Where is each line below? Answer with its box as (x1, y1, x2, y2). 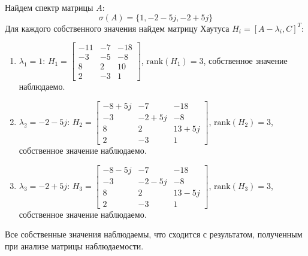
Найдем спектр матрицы (5, 1, 93, 13)
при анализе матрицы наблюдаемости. (5, 239, 144, 252)
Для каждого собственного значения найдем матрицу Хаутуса (5, 22, 230, 34)
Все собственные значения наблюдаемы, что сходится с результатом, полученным (5, 228, 303, 240)
